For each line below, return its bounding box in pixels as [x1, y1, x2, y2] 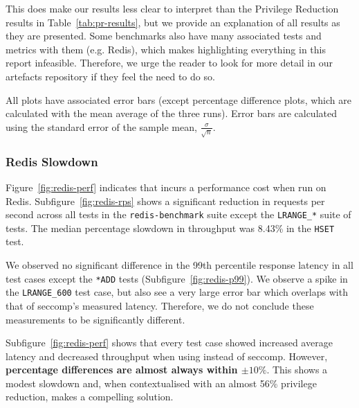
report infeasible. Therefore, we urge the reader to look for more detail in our [6, 55, 333, 70]
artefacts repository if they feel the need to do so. [6, 69, 215, 83]
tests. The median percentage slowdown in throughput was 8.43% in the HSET [6, 220, 335, 235]
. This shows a [266, 362, 328, 377]
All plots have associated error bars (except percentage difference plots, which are [6, 92, 351, 107]
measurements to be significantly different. [6, 312, 185, 326]
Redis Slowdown [6, 152, 98, 170]
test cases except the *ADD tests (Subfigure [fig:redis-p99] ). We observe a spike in [6, 271, 348, 285]
